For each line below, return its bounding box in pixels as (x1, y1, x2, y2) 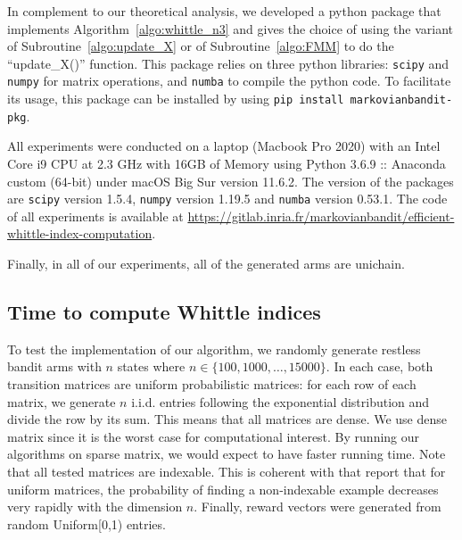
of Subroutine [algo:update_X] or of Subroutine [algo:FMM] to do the (7, 37, 394, 55)
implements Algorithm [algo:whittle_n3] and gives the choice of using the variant (7, 19, 454, 37)
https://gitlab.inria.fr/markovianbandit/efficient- (187, 206, 455, 225)
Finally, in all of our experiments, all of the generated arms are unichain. (7, 254, 405, 273)
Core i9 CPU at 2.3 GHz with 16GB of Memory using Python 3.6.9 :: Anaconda (7, 154, 446, 172)
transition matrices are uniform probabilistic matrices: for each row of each (7, 375, 417, 394)
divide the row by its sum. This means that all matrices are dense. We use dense (7, 410, 447, 428)
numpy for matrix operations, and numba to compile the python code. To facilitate (7, 71, 451, 90)
